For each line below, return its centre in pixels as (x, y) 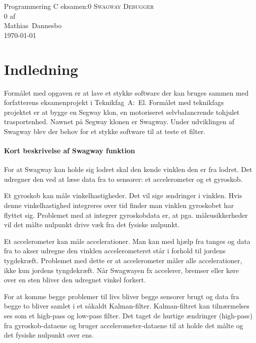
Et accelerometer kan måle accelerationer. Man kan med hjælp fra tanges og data (127, 241)
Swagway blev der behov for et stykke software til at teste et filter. (105, 131)
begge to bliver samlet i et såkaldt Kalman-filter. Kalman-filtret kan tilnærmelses (127, 306)
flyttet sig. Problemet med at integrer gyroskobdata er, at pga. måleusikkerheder (126, 215)
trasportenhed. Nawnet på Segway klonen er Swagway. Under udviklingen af (119, 121)
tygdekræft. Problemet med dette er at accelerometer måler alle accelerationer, (123, 260)
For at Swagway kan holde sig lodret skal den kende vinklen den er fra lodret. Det (128, 169)
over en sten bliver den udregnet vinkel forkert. (75, 280)
